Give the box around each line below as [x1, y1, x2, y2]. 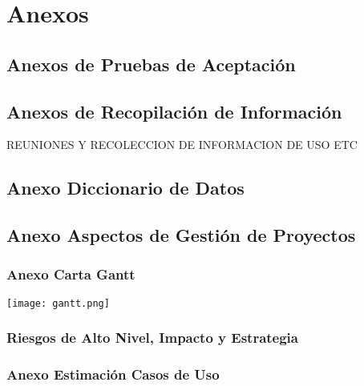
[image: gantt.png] [6, 297, 110, 309]
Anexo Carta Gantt [6, 264, 135, 284]
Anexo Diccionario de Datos [6, 175, 245, 200]
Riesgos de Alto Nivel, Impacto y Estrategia [6, 328, 298, 348]
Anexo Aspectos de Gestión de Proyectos [6, 223, 356, 247]
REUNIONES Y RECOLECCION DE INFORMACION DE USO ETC [6, 136, 358, 153]
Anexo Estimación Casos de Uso [6, 364, 220, 384]
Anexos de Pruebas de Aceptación [6, 51, 296, 76]
